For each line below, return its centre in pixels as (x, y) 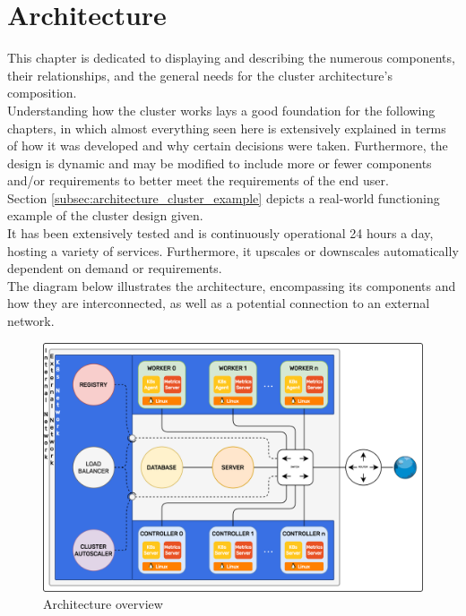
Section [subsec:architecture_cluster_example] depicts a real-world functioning (224, 197)
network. (31, 321)
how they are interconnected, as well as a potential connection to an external (219, 303)
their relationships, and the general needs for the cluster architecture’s (200, 75)
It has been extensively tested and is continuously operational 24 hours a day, (220, 233)
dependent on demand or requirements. (115, 268)
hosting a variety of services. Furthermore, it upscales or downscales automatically (233, 250)
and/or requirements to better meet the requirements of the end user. (198, 180)
